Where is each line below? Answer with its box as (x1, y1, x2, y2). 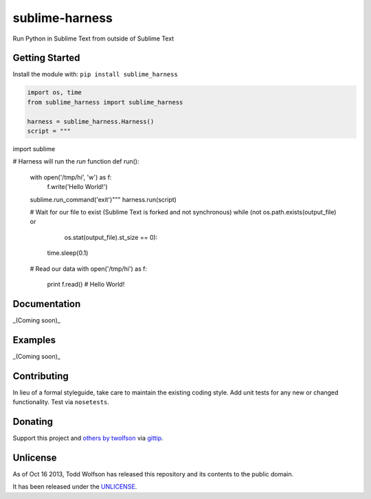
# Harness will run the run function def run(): (12, 157, 140, 166)
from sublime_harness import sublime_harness (27, 98, 183, 106)
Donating (12, 416, 54, 428)
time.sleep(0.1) (47, 249, 89, 257)
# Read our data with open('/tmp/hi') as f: (30, 265, 148, 273)
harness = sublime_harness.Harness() (27, 118, 155, 125)
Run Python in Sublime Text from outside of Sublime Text (12, 34, 175, 43)
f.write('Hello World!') (47, 183, 108, 191)
